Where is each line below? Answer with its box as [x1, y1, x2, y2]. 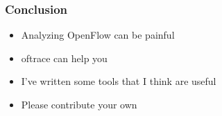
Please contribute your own [21, 97, 137, 111]
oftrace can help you [21, 50, 108, 65]
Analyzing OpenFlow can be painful [21, 28, 175, 42]
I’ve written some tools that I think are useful [21, 74, 216, 88]
